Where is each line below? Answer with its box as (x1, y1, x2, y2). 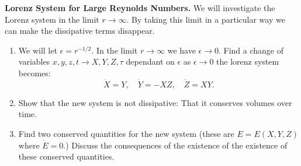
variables (18, 55, 50, 68)
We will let (18, 44, 57, 56)
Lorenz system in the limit (5, 13, 99, 25)
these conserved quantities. (18, 150, 115, 163)
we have (167, 44, 196, 56)
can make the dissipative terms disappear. (5, 24, 155, 37)
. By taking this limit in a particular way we (126, 13, 285, 25)
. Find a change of (219, 44, 284, 56)
